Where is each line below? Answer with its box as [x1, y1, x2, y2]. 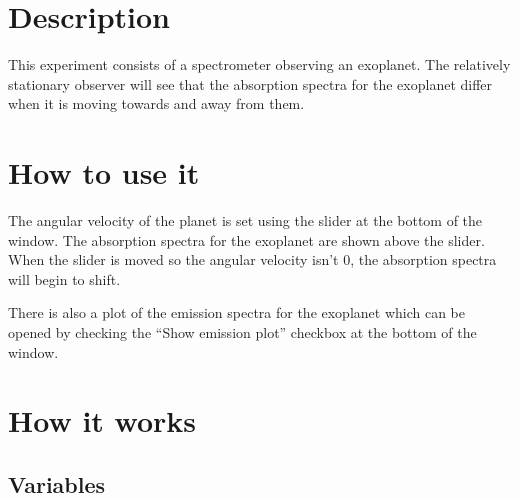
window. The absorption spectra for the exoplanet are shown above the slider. [8, 229, 485, 250]
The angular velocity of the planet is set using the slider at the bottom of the [8, 210, 483, 231]
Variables [8, 468, 106, 499]
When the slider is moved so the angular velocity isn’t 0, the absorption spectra [8, 249, 497, 270]
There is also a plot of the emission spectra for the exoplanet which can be [8, 302, 466, 323]
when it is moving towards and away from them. [8, 93, 305, 114]
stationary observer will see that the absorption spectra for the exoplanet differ [8, 73, 493, 94]
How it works [8, 400, 197, 441]
